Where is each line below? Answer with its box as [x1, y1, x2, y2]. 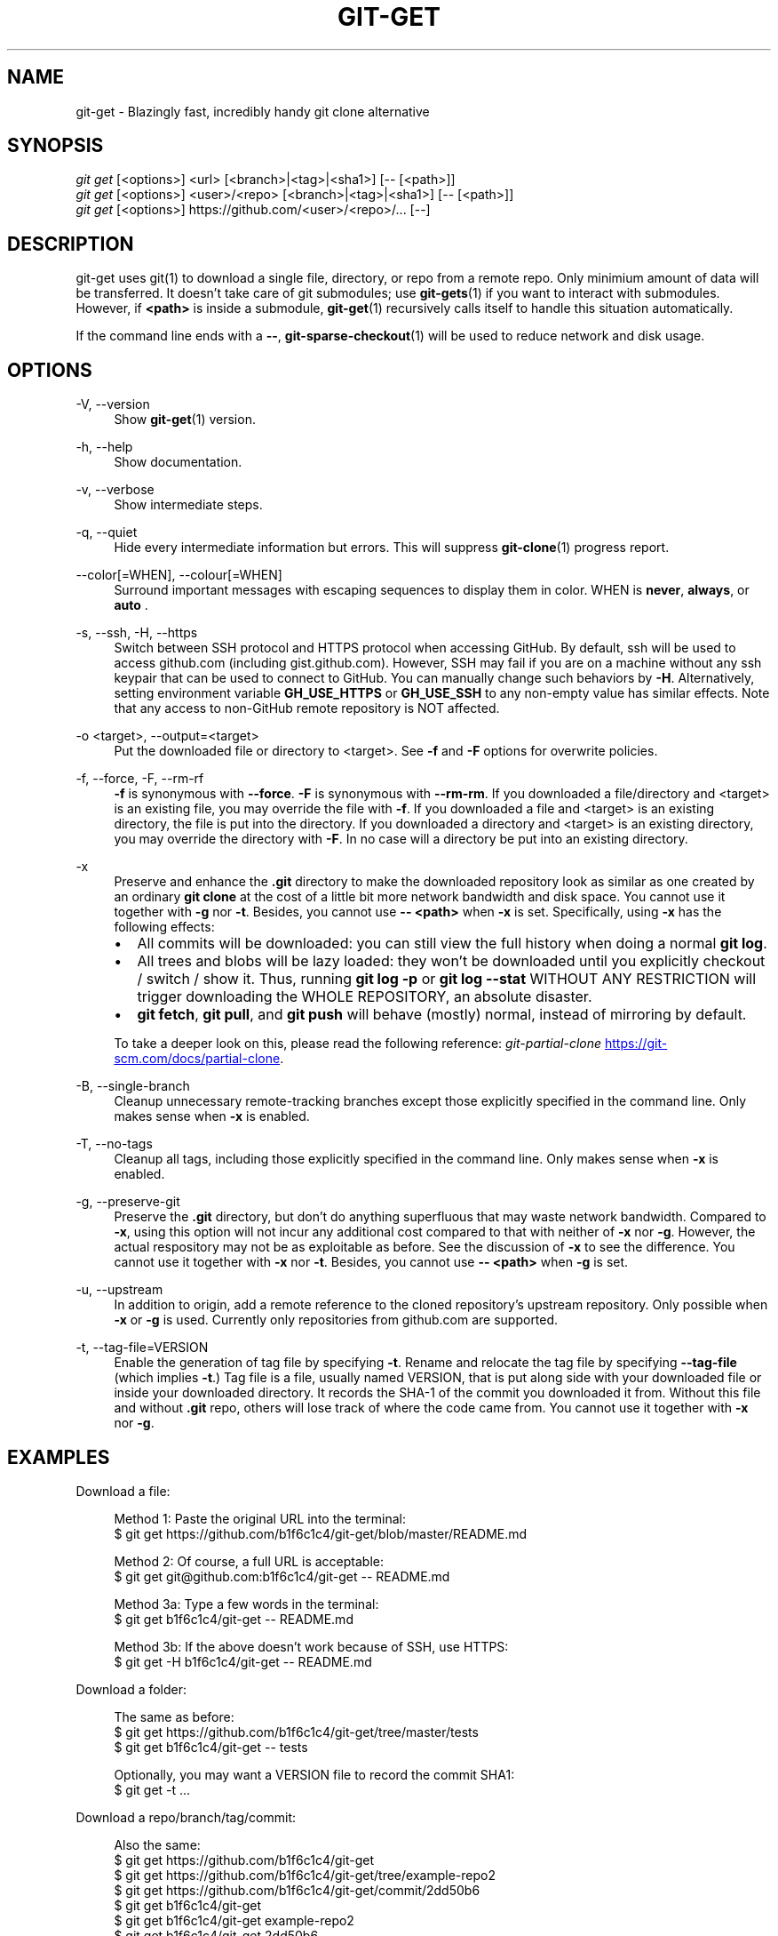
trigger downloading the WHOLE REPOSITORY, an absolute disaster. [137, 988, 592, 1006]
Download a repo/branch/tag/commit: [75, 1809, 297, 1825]
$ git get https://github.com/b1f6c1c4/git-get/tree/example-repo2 [114, 1867, 496, 1883]
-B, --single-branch [75, 1078, 190, 1094]
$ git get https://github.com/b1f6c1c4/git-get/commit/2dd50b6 [114, 1882, 480, 1898]
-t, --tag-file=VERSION [75, 1340, 209, 1356]
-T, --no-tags [75, 1136, 153, 1152]
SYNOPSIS [7, 134, 104, 157]
